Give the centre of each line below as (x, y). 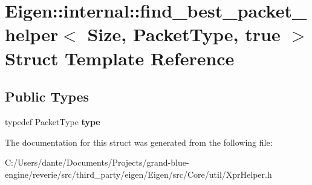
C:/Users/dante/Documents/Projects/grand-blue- (97, 162)
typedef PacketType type (53, 121)
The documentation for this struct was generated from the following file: (139, 142)
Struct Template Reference (120, 58)
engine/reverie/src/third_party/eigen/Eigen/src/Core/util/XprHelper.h (138, 174)
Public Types (47, 96)
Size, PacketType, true (184, 34)
